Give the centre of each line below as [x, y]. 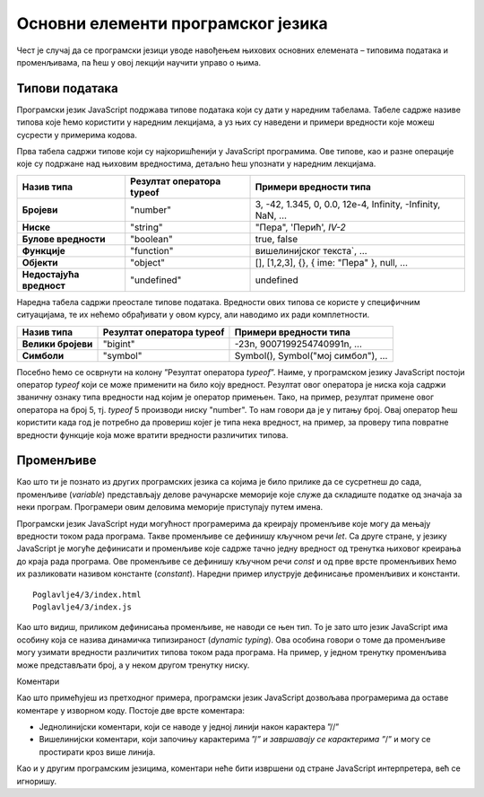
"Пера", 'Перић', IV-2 [301, 227]
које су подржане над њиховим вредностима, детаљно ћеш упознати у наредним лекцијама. [196, 164]
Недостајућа [51, 274]
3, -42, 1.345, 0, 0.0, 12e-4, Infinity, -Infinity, [348, 204]
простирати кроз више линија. [97, 752]
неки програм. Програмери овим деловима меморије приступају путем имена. [170, 507]
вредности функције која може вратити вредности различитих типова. [152, 434]
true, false [277, 239]
